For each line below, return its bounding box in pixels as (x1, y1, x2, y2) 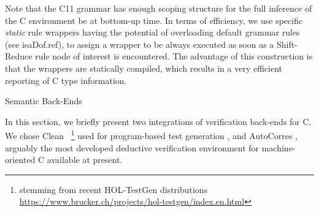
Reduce (5, 50, 33, 62)
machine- (261, 141, 296, 154)
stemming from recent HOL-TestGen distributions (19, 183, 208, 195)
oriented (5, 153, 36, 166)
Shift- (277, 37, 298, 50)
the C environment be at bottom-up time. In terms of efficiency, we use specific (5, 13, 303, 26)
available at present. (47, 153, 123, 166)
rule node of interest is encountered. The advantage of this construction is (35, 50, 313, 62)
